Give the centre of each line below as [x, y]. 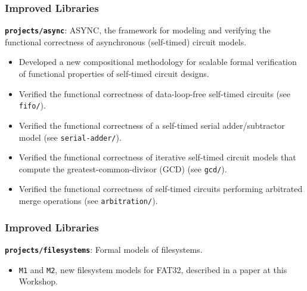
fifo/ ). [32, 105]
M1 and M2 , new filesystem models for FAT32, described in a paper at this [153, 269]
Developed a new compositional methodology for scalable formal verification [158, 62]
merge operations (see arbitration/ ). [88, 200]
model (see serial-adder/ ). [70, 137]
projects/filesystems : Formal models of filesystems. [104, 249]
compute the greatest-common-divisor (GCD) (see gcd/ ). [123, 168]
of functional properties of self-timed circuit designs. [114, 74]
